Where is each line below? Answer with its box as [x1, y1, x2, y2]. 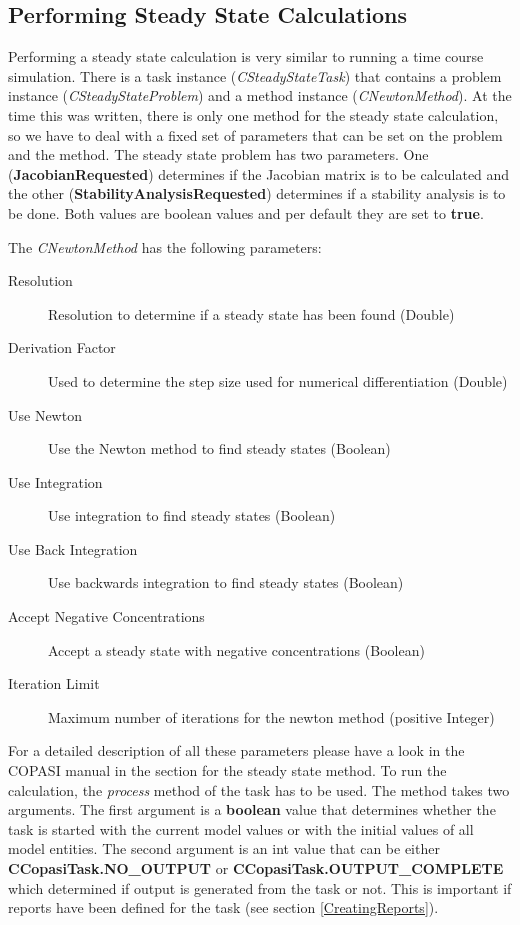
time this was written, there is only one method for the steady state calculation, [8, 104, 499, 125]
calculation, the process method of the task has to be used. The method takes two [8, 779, 510, 800]
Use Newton [8, 404, 82, 425]
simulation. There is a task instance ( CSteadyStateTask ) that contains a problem [8, 65, 502, 86]
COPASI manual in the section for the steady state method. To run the [8, 760, 447, 781]
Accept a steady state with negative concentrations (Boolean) [48, 639, 425, 660]
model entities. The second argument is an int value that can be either [8, 838, 440, 859]
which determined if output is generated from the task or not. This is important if [8, 877, 512, 898]
